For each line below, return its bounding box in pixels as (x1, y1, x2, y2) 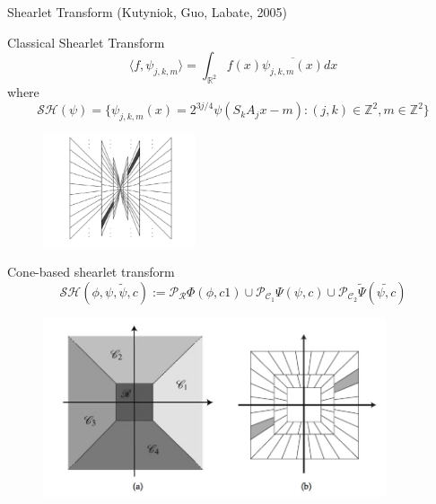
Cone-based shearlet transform (7, 262, 175, 281)
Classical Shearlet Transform (7, 32, 165, 51)
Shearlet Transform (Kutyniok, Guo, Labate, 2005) (7, 3, 288, 21)
